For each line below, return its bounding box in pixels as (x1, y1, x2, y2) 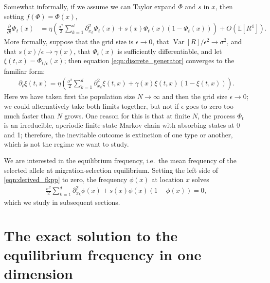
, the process (198, 110, 235, 120)
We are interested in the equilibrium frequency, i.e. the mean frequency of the (4, 155, 236, 166)
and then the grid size (162, 91, 228, 101)
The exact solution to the (4, 225, 178, 245)
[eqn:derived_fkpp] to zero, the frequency (4, 174, 127, 184)
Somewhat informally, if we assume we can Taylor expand (4, 1, 176, 11)
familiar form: (4, 66, 45, 76)
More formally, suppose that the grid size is (4, 36, 134, 47)
